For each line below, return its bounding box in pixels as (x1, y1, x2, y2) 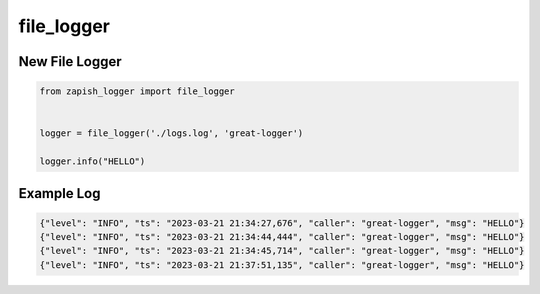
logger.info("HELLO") (39, 156, 146, 167)
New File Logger (18, 53, 122, 70)
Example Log (18, 185, 101, 202)
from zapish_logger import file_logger (39, 86, 235, 97)
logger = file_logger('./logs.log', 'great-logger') (39, 128, 304, 139)
